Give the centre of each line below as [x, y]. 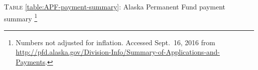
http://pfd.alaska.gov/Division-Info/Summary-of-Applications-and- [118, 52]
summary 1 [21, 17]
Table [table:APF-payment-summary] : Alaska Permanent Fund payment [115, 6]
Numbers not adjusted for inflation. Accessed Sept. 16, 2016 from [115, 42]
